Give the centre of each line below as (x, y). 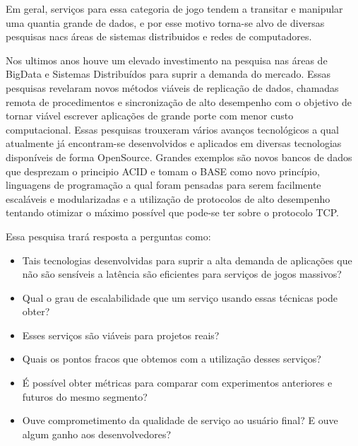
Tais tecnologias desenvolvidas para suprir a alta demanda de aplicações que (187, 260)
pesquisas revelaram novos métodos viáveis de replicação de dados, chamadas (172, 87)
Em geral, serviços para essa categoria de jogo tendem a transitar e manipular (174, 8)
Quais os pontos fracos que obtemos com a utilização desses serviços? (172, 359)
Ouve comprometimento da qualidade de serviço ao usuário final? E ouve (180, 420)
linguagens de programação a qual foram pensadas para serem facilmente (163, 185)
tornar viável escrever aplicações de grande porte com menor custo (150, 116)
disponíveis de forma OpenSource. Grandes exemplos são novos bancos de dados (179, 157)
